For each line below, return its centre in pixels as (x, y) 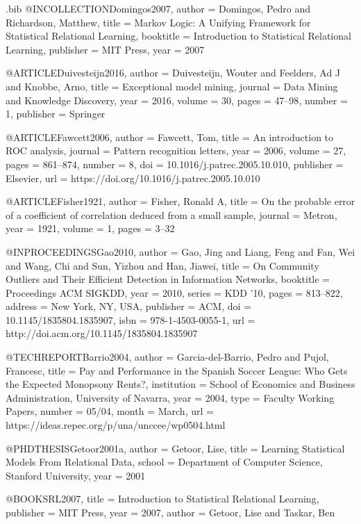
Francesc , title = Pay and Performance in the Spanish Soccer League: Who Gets (177, 370)
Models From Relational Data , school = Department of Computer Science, (164, 462)
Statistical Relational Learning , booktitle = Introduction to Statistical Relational (178, 36)
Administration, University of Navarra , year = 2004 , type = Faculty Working (170, 397)
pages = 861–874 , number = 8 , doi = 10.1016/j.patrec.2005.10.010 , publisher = (175, 164)
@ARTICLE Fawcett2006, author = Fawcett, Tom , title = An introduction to (170, 137)
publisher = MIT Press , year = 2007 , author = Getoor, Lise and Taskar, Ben (170, 512)
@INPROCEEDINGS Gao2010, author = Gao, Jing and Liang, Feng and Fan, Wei (180, 251)
